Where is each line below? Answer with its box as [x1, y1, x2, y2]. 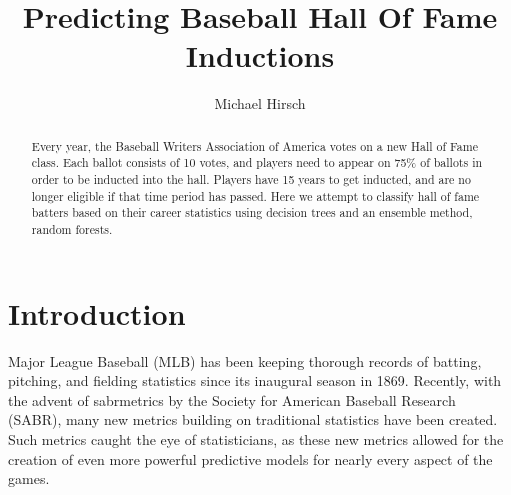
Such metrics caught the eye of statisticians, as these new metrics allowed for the [8, 428, 504, 449]
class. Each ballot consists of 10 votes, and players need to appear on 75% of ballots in [31, 154, 483, 171]
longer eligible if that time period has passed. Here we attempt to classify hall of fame [31, 187, 480, 204]
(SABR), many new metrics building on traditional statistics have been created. [8, 409, 498, 430]
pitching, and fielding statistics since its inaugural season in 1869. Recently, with [8, 370, 502, 391]
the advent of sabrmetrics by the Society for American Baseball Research [8, 389, 456, 410]
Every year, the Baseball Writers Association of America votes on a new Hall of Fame [31, 137, 478, 154]
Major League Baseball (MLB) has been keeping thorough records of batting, [8, 350, 482, 371]
